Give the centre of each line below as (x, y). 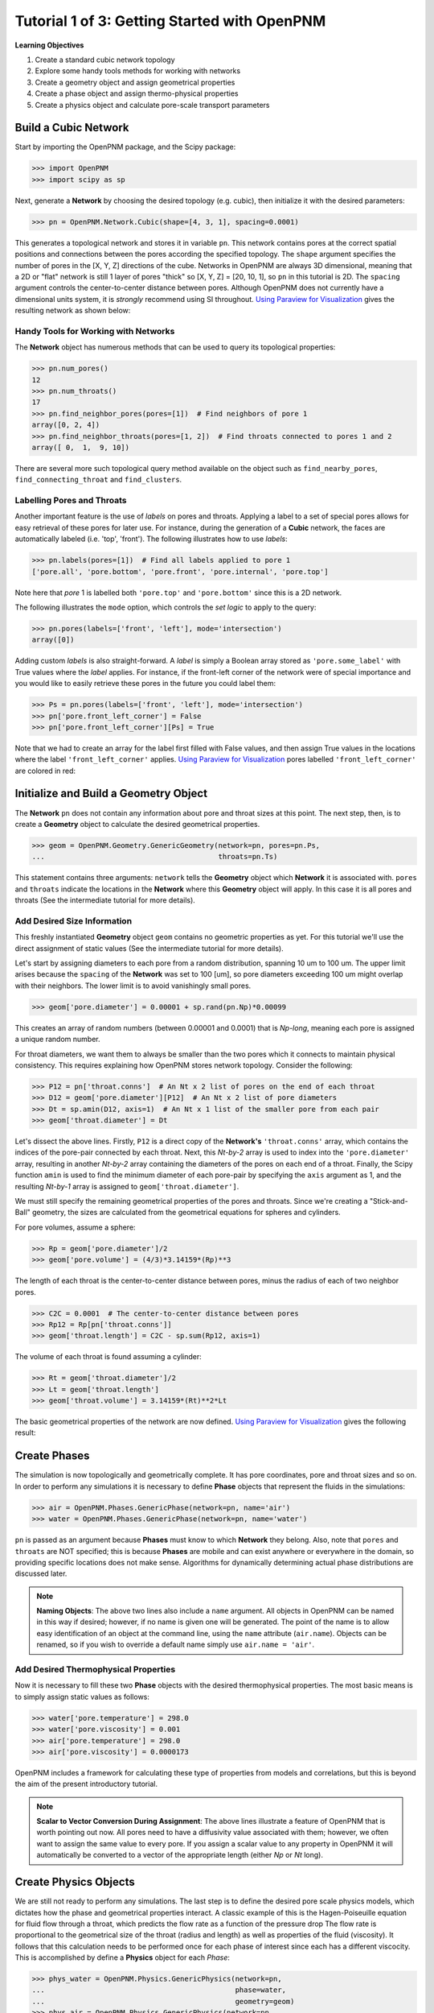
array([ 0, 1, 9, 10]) (81, 447)
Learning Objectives (49, 45)
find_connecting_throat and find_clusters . (98, 480)
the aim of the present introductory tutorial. (86, 1784)
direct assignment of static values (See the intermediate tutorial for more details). (149, 948)
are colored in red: (45, 771)
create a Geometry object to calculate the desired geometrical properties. (137, 824)
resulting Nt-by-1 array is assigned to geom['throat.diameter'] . (127, 1186)
